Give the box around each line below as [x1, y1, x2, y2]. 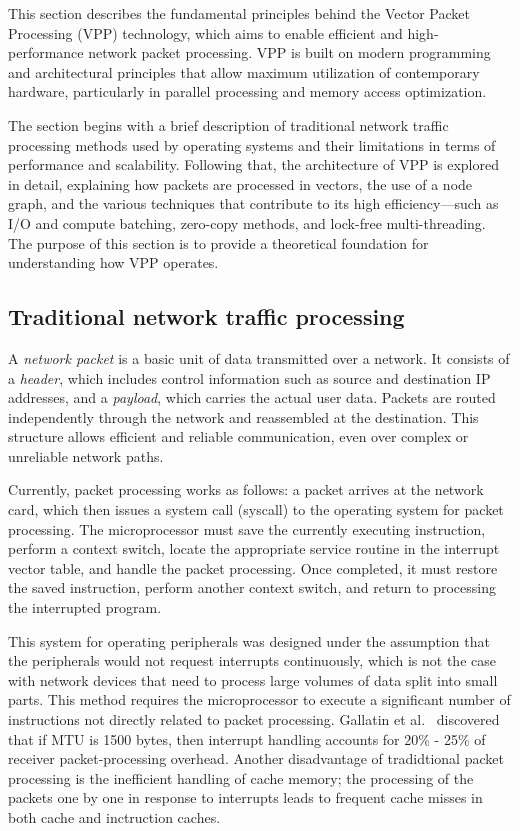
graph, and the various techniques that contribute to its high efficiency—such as [8, 193, 499, 214]
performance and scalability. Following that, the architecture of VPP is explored [8, 154, 499, 175]
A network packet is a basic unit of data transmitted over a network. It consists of [8, 347, 510, 368]
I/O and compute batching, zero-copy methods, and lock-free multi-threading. [8, 212, 486, 233]
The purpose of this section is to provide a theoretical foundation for [8, 232, 429, 253]
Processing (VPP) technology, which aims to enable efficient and [8, 22, 403, 43]
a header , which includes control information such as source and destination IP [8, 367, 491, 388]
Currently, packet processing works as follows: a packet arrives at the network [8, 479, 484, 500]
